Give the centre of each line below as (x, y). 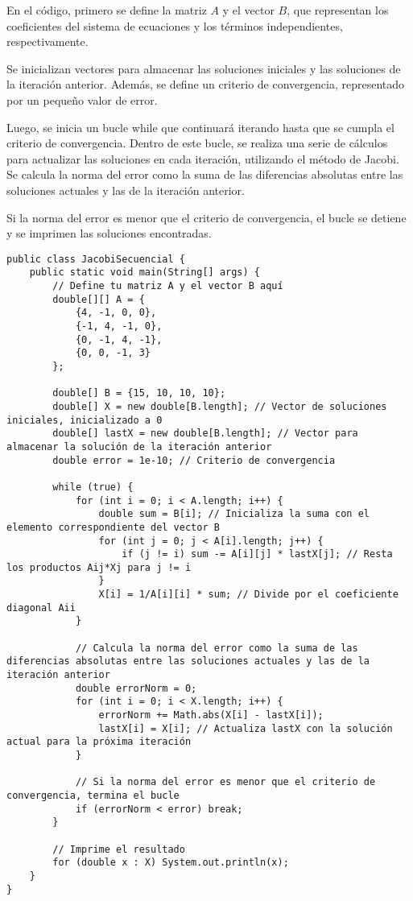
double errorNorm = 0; (136, 688)
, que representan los (338, 10)
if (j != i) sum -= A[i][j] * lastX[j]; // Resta (257, 554)
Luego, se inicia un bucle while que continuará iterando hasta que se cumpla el (200, 127)
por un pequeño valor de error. (82, 99)
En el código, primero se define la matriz (107, 10)
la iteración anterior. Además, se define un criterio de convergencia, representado (206, 84)
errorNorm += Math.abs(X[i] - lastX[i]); (211, 715)
